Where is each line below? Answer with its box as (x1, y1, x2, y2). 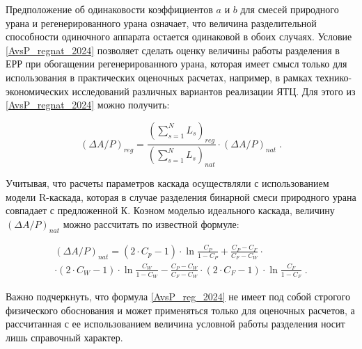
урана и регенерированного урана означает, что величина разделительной (6, 15, 317, 30)
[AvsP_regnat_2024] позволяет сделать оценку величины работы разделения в (6, 42, 340, 57)
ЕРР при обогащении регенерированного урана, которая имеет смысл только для (6, 56, 347, 71)
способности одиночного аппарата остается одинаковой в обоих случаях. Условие (6, 29, 352, 44)
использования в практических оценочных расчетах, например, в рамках (6, 70, 313, 84)
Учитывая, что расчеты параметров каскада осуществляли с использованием (6, 176, 329, 190)
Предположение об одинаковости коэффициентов (6, 2, 213, 16)
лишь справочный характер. (6, 330, 123, 344)
